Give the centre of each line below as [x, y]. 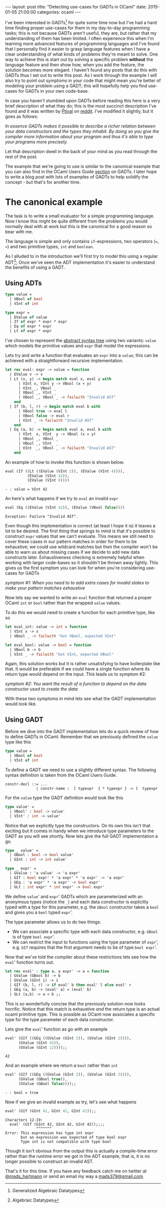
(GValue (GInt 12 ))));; [43, 1047]
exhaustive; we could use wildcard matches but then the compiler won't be [82, 547]
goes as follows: [22, 116]
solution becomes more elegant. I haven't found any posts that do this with [81, 70]
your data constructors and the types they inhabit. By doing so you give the [82, 131]
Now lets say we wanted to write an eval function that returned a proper [79, 598]
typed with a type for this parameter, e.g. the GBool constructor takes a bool [82, 907]
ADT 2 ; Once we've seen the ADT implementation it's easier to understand [80, 262]
